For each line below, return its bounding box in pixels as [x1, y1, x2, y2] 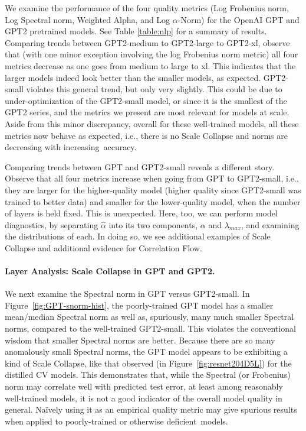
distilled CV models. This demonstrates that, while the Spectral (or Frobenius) [5, 368, 291, 381]
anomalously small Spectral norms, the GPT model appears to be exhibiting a [5, 345, 288, 358]
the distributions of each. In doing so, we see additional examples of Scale [5, 230, 271, 242]
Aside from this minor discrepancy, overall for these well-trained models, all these [5, 117, 299, 129]
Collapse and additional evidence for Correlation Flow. [5, 241, 202, 254]
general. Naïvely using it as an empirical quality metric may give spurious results [5, 403, 297, 416]
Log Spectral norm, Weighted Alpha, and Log [5, 13, 170, 25]
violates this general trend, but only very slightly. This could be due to [26, 83, 282, 95]
